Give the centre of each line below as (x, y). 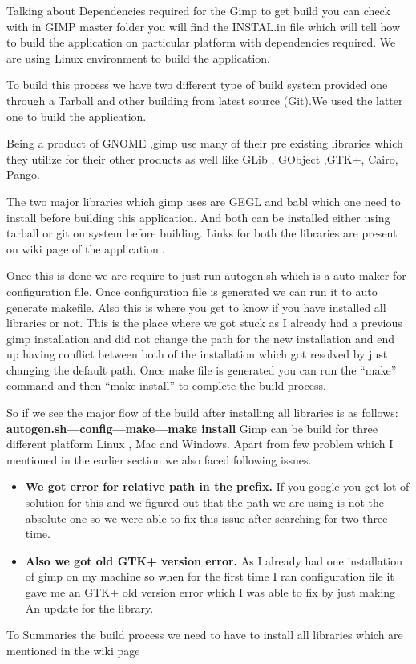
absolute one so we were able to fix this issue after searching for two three (206, 518)
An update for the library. (89, 607)
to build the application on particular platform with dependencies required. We (201, 42)
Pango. (23, 174)
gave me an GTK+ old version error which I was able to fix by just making (210, 592)
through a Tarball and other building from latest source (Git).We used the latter (205, 100)
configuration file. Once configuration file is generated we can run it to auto (192, 291)
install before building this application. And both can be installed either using (198, 217)
